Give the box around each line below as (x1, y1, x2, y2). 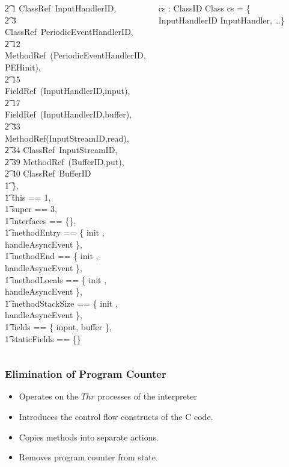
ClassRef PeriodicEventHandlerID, (5, 25, 133, 38)
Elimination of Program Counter (5, 366, 166, 381)
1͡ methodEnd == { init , (5, 249, 99, 262)
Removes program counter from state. (19, 451, 158, 463)
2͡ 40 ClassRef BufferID (5, 167, 91, 180)
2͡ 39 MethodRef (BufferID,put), (5, 155, 124, 168)
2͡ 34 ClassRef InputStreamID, (5, 143, 118, 156)
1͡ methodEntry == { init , (5, 226, 105, 239)
